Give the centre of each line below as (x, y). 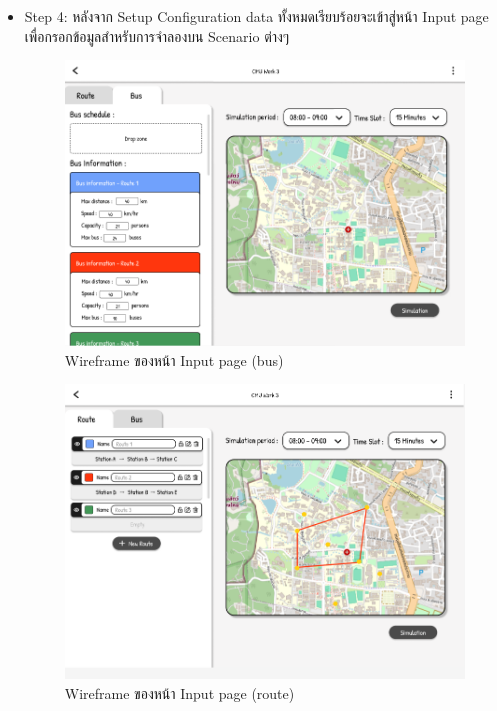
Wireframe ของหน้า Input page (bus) (174, 359)
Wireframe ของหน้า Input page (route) (179, 693)
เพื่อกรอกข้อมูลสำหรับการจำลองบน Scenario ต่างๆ (157, 35)
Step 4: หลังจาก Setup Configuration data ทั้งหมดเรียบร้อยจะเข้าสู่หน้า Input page (256, 16)
